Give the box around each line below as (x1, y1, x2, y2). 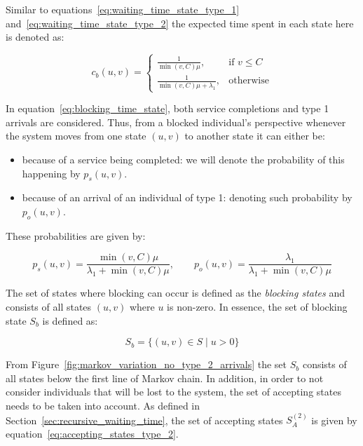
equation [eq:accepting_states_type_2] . (6, 426, 179, 440)
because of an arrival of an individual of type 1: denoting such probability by (22, 190, 352, 205)
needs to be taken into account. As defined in (6, 398, 200, 412)
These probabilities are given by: (6, 228, 146, 243)
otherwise (228, 76, 269, 86)
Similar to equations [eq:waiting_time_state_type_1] (6, 2, 240, 16)
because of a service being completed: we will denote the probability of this (22, 151, 345, 166)
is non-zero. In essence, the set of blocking (167, 299, 348, 313)
